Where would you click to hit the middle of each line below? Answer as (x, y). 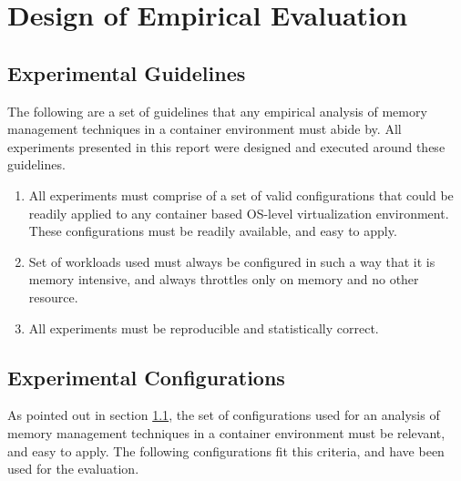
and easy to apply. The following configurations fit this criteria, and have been (226, 450)
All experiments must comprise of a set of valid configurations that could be (241, 194)
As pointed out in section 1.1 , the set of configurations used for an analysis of (224, 415)
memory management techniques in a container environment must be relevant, (226, 432)
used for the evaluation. (73, 469)
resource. (53, 297)
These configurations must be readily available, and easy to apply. (213, 231)
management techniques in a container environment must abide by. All (205, 129)
